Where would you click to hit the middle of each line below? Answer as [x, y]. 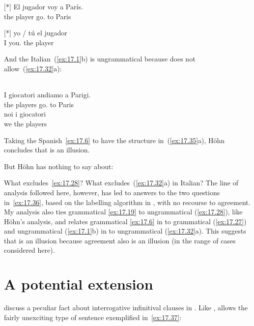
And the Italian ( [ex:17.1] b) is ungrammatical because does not [100, 59]
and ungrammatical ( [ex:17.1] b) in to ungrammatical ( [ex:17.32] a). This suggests [125, 231]
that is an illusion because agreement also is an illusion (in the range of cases [120, 240]
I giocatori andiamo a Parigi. [47, 95]
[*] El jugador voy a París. [43, 6]
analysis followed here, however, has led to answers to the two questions [112, 192]
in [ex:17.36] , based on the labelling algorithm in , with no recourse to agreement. [127, 202]
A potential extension [79, 284]
